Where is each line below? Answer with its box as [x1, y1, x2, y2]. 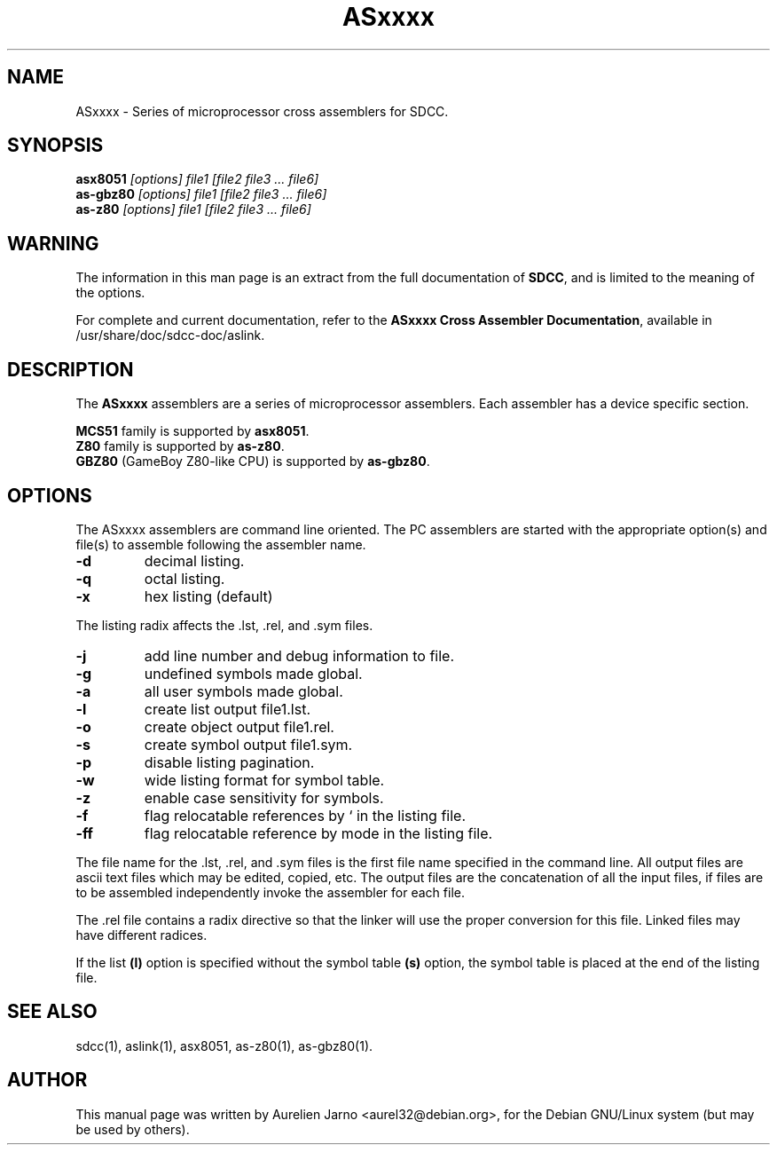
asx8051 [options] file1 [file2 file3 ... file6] [75, 171, 319, 187]
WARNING [7, 232, 99, 255]
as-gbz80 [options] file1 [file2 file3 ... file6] [75, 186, 327, 202]
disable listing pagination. [144, 753, 315, 771]
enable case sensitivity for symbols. [144, 788, 384, 807]
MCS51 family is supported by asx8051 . [75, 423, 310, 439]
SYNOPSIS [7, 134, 104, 157]
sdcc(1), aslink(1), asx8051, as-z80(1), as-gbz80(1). [75, 1038, 373, 1053]
